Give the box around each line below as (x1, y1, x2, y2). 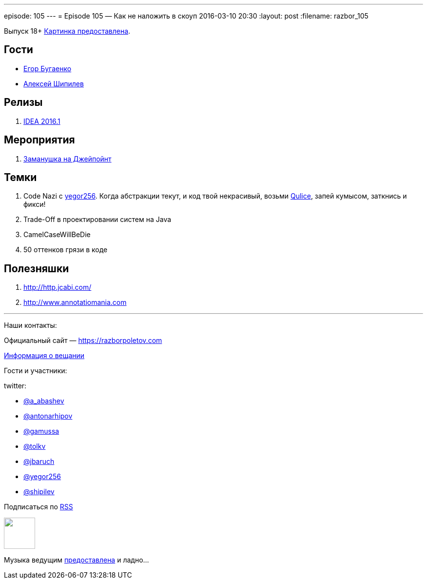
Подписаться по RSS (4, 503, 73, 511)
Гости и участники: (4, 366, 67, 375)
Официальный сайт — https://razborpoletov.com (4, 336, 162, 345)
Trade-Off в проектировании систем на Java (23, 215, 172, 224)
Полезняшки (4, 262, 69, 275)
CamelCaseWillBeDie (23, 230, 91, 239)
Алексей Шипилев (23, 79, 84, 88)
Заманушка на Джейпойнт (23, 154, 112, 163)
